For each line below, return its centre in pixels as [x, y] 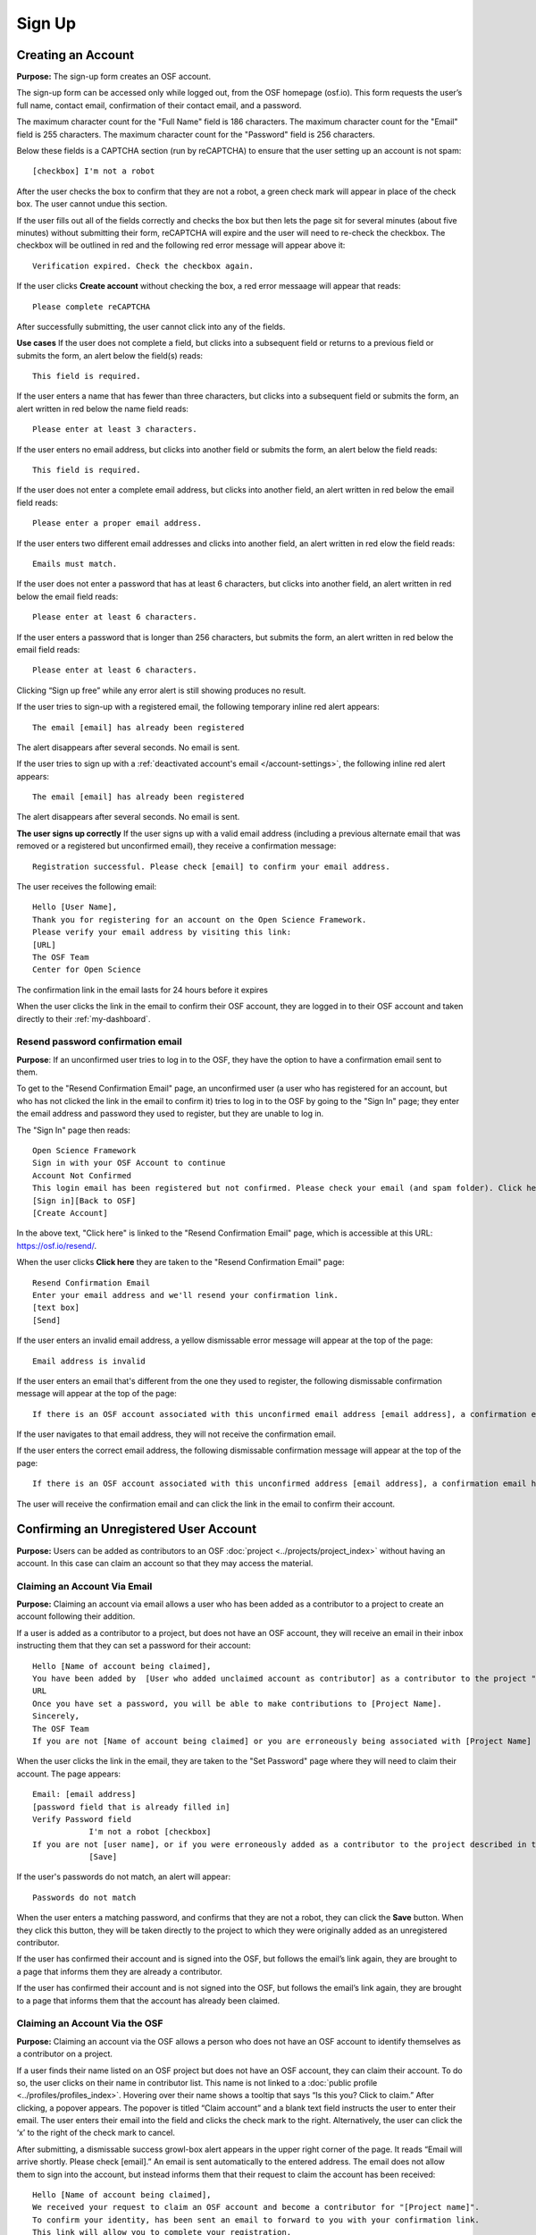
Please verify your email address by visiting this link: [162, 932]
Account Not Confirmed [82, 1175]
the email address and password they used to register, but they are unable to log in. [170, 1114]
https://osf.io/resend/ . [57, 1245]
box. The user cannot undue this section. [92, 204]
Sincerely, [56, 1716]
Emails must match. [75, 564]
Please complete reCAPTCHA [92, 307]
